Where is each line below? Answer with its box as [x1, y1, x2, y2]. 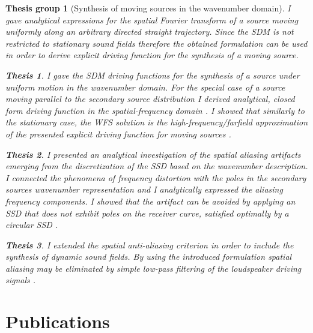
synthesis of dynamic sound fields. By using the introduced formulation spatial [5, 250, 292, 263]
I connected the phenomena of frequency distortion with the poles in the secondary [5, 171, 306, 184]
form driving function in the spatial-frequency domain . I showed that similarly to [5, 104, 305, 116]
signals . [5, 274, 36, 286]
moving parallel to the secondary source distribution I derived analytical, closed [5, 92, 295, 105]
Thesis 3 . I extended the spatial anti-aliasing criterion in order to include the [5, 238, 294, 251]
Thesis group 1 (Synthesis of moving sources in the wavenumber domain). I [5, 2, 291, 14]
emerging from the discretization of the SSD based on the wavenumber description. [5, 160, 308, 172]
